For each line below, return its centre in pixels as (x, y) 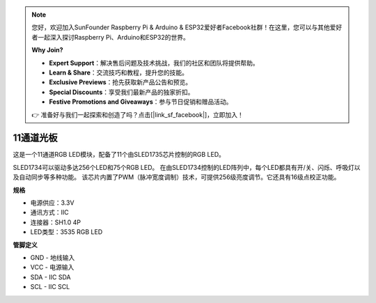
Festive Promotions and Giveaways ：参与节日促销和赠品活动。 (141, 102)
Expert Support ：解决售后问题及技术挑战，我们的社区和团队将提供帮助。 (154, 63)
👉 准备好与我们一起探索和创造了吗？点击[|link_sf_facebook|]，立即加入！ (138, 114)
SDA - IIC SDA (50, 277)
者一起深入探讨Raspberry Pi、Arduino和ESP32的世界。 (110, 37)
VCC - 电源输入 (52, 267)
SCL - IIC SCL (50, 287)
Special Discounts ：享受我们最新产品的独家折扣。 (122, 92)
